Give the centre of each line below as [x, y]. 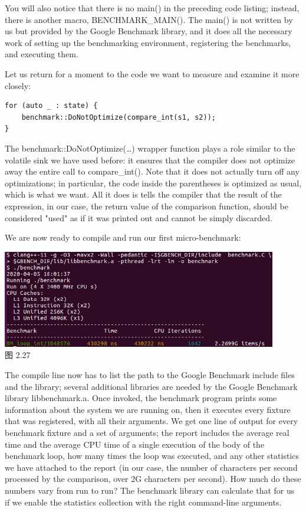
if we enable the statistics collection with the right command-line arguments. [143, 502]
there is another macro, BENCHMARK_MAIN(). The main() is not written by [149, 19]
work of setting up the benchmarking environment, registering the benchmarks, [148, 42]
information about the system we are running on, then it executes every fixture [148, 409]
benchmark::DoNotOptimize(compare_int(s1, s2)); [119, 117]
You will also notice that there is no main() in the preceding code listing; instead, [152, 8]
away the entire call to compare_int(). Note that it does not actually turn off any [152, 171]
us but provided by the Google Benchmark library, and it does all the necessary [149, 31]
